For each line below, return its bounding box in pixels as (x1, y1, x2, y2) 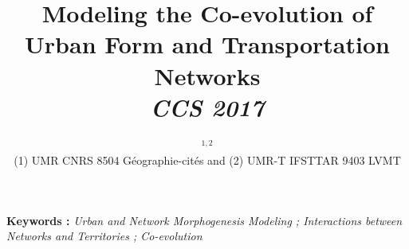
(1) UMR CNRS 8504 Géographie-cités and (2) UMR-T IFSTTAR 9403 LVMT (14, 152, 401, 169)
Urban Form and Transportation (25, 28, 390, 60)
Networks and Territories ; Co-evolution (6, 228, 203, 244)
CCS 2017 (150, 90, 265, 123)
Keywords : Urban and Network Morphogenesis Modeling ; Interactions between (6, 212, 403, 228)
